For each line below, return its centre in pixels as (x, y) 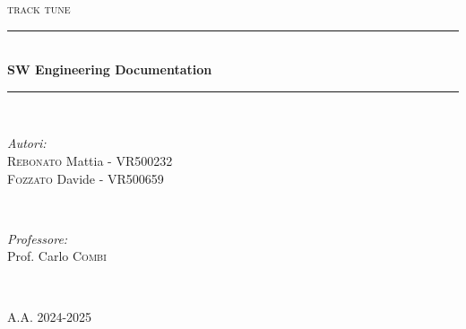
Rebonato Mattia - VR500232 (90, 160)
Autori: (27, 143)
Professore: (38, 238)
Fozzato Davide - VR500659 (86, 178)
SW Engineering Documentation (110, 69)
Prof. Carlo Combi (57, 256)
